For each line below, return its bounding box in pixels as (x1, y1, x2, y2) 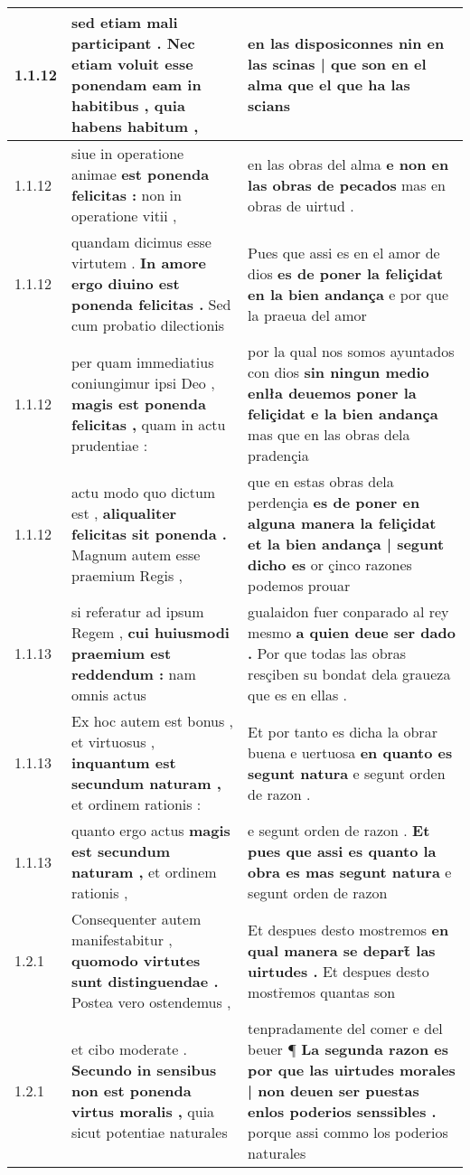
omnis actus (71, 684, 146, 705)
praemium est (71, 643, 172, 663)
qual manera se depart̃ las (248, 939, 436, 961)
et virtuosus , (71, 731, 155, 752)
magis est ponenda (71, 392, 206, 414)
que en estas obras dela (248, 471, 394, 492)
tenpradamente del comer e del (248, 1018, 443, 1039)
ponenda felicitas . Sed (71, 294, 231, 315)
